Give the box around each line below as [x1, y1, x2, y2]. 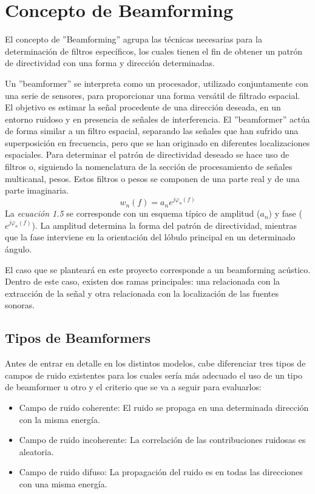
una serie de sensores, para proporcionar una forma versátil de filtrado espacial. [5, 89, 300, 101]
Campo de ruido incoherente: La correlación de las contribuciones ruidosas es [19, 433, 306, 446]
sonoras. [5, 299, 35, 311]
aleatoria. [19, 445, 54, 458]
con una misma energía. [19, 478, 107, 490]
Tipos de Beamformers [5, 328, 151, 347]
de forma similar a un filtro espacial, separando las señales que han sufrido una [5, 124, 299, 137]
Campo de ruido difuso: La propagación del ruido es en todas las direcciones [19, 465, 303, 478]
